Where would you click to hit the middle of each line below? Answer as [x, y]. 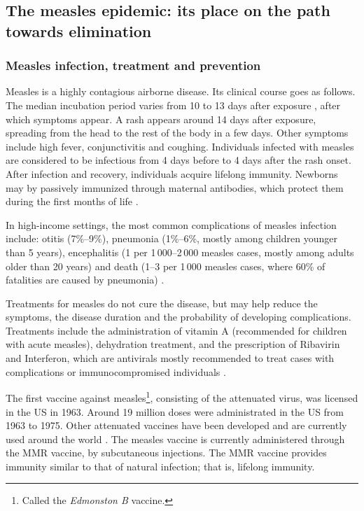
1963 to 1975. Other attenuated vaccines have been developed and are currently [176, 425]
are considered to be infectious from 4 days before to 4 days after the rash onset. [178, 160]
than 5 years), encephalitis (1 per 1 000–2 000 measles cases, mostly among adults [180, 252]
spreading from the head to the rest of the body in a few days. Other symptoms [177, 133]
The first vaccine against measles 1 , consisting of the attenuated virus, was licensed [182, 397]
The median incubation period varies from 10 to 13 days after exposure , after [173, 105]
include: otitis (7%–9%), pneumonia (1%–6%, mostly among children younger [171, 238]
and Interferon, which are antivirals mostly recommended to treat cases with [170, 358]
